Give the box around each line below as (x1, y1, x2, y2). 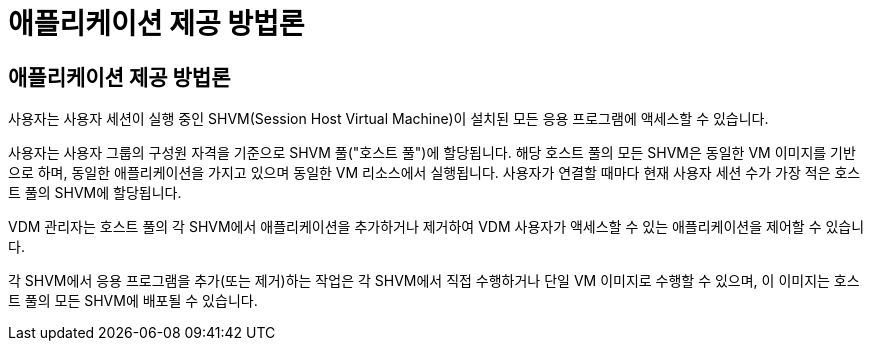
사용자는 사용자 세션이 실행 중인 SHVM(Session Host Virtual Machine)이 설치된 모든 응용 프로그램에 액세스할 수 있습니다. (8, 110, 769, 128)
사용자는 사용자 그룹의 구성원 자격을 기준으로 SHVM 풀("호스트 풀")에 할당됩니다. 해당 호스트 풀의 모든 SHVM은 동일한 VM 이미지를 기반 (8, 144, 856, 162)
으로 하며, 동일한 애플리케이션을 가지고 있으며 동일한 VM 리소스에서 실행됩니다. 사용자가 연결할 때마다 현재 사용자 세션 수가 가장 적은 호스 (8, 164, 861, 182)
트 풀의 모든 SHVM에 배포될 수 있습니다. (8, 292, 258, 310)
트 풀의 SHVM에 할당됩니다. (8, 184, 182, 202)
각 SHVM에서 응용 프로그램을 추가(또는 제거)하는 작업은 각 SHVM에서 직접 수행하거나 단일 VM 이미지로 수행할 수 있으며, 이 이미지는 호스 (8, 272, 860, 290)
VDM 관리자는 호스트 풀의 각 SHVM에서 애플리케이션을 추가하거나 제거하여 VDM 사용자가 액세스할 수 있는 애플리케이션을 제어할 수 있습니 (8, 218, 865, 236)
